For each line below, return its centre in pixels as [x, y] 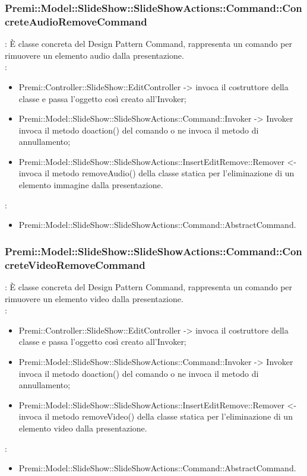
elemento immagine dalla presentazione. [91, 185]
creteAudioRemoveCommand [76, 21]
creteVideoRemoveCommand [75, 264]
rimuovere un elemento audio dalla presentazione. [94, 55]
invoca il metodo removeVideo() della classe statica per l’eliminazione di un [156, 416]
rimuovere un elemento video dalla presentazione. [94, 298]
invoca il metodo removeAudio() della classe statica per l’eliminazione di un [156, 173]
